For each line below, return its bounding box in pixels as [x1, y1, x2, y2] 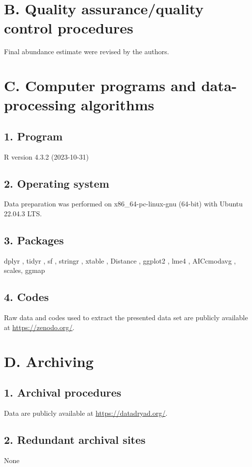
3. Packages [4, 233, 64, 248]
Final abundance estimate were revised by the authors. [4, 46, 169, 57]
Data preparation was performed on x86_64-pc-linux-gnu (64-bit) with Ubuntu [4, 199, 243, 209]
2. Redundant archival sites [4, 432, 146, 447]
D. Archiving [4, 351, 94, 371]
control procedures [4, 18, 133, 38]
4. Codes [4, 289, 49, 304]
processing [4, 95, 76, 115]
